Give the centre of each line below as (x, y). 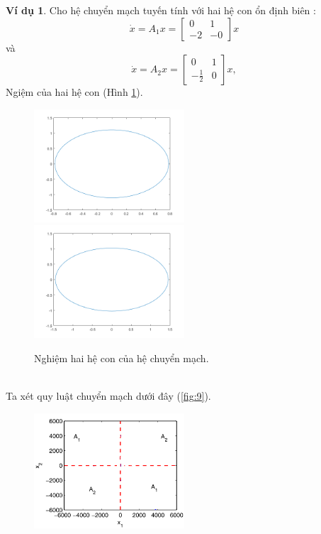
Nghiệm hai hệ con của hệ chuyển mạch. (122, 358)
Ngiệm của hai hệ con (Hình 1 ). (74, 92)
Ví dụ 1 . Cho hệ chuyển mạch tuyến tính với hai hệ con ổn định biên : (161, 10)
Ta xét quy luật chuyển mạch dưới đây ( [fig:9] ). (108, 396)
